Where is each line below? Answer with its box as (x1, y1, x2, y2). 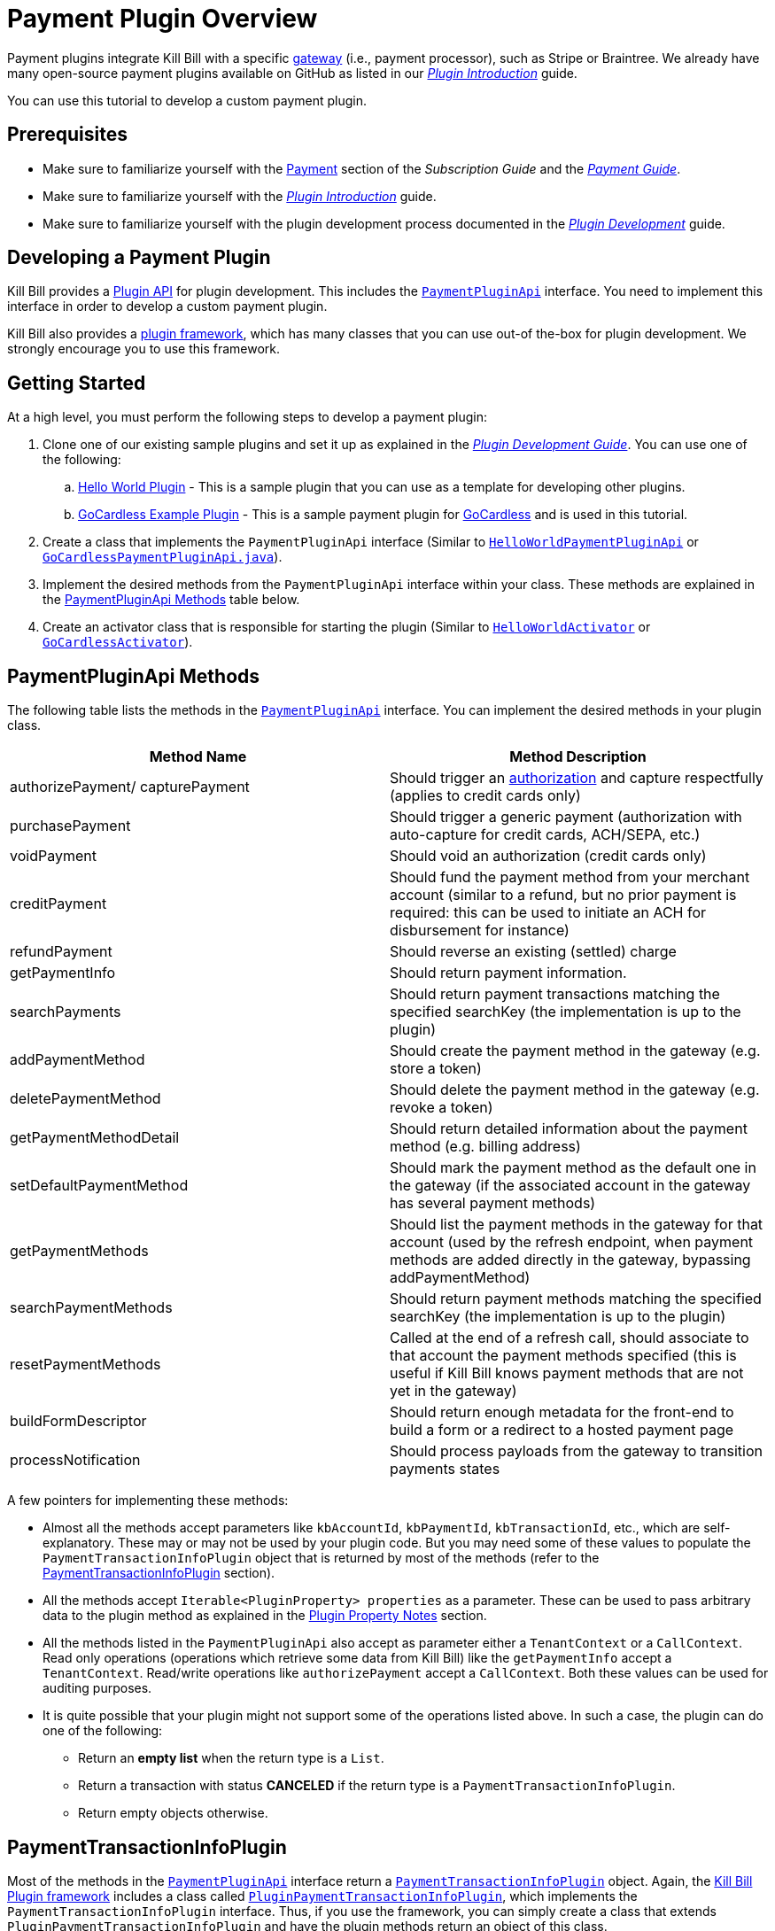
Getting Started (7, 371, 146, 394)
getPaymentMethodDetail (10, 1128, 180, 1147)
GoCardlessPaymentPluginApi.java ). (43, 549, 283, 565)
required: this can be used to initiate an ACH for (390, 903, 707, 922)
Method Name (149, 748, 247, 766)
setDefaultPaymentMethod (10, 1176, 189, 1195)
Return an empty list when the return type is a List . (78, 1750, 384, 1766)
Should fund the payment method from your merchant (390, 868, 750, 887)
